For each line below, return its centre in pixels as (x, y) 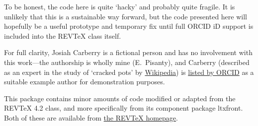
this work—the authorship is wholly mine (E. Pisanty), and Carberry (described (127, 62)
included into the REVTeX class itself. (63, 35)
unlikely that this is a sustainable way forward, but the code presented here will (126, 16)
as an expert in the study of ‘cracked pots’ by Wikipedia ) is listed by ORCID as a (129, 72)
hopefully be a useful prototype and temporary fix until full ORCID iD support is (129, 26)
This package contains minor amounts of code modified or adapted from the (120, 98)
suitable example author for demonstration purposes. (85, 82)
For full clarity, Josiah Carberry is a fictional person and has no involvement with (128, 52)
